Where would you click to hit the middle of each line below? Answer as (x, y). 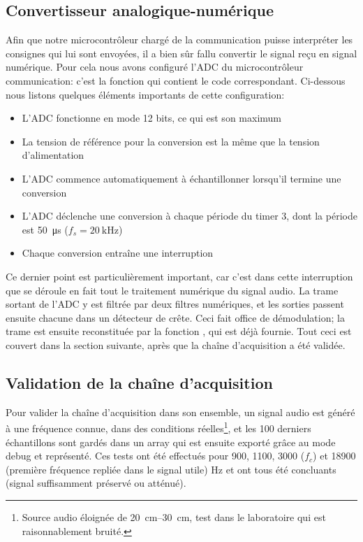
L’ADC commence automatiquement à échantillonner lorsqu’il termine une (181, 178)
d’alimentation (53, 155)
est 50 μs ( (45, 229)
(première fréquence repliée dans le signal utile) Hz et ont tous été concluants (171, 469)
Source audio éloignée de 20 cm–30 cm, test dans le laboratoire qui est (174, 516)
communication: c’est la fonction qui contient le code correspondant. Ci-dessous (176, 80)
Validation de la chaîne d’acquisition (139, 382)
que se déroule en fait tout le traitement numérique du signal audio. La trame (172, 290)
